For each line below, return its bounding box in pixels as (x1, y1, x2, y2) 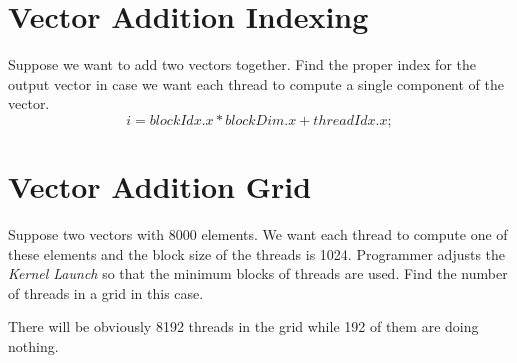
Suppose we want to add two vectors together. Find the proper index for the (8, 54, 476, 75)
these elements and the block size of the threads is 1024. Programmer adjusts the (8, 243, 506, 264)
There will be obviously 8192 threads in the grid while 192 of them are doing (8, 316, 479, 337)
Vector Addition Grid (8, 166, 312, 207)
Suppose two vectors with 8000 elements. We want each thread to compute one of (8, 224, 508, 245)
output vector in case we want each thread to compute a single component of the (8, 73, 505, 94)
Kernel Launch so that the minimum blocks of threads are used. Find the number (8, 263, 508, 284)
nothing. (8, 336, 59, 356)
